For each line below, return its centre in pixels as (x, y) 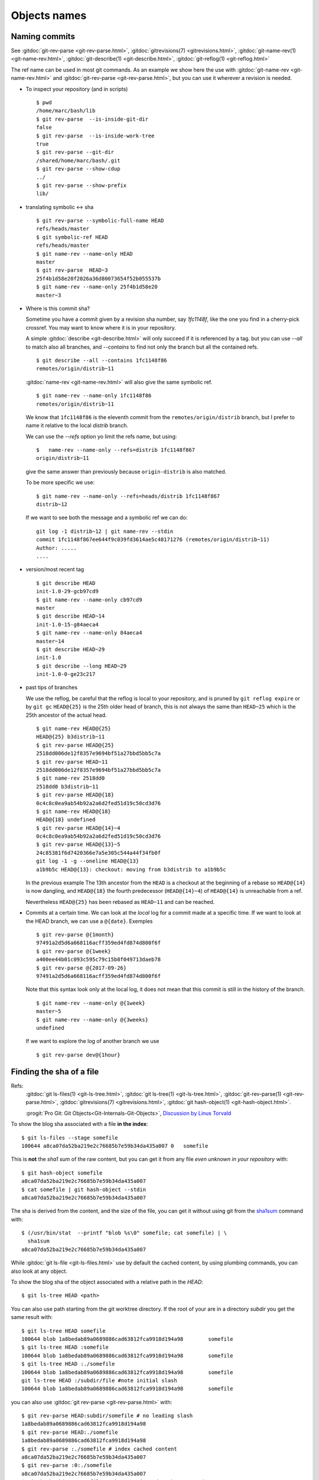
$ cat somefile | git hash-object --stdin (84, 1189)
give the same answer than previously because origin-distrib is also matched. (126, 471)
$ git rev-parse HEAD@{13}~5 (78, 844)
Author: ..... (56, 548)
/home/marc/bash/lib (66, 111)
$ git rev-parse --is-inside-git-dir (92, 119)
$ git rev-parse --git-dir (75, 152)
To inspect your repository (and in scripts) (77, 89)
